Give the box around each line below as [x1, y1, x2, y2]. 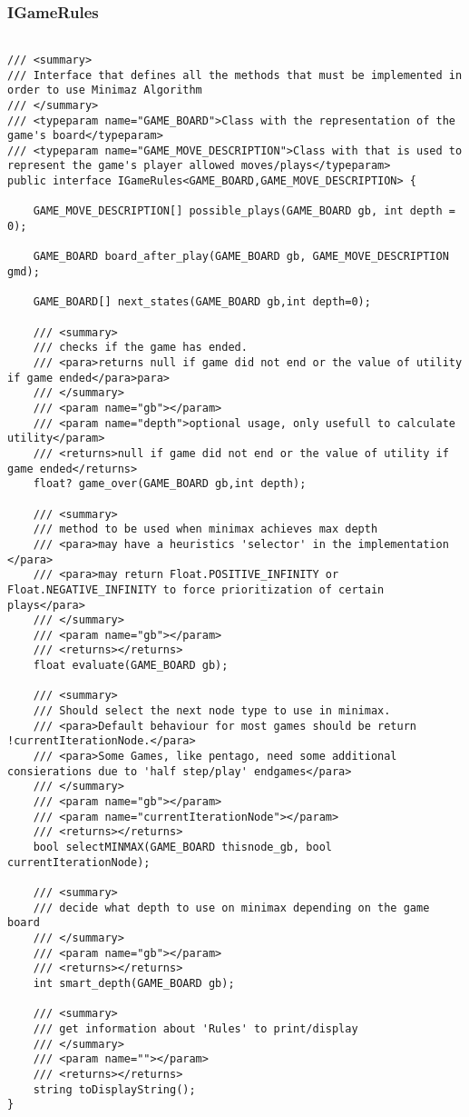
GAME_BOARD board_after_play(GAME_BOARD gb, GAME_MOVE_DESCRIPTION [33, 250, 449, 264]
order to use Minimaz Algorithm [7, 84, 202, 97]
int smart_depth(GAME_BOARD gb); [33, 976, 235, 990]
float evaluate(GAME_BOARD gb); [33, 659, 229, 673]
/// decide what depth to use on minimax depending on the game [33, 901, 430, 914]
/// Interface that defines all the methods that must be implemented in [7, 68, 463, 82]
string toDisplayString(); [33, 1082, 196, 1096]
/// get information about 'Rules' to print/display [33, 1022, 358, 1035]
